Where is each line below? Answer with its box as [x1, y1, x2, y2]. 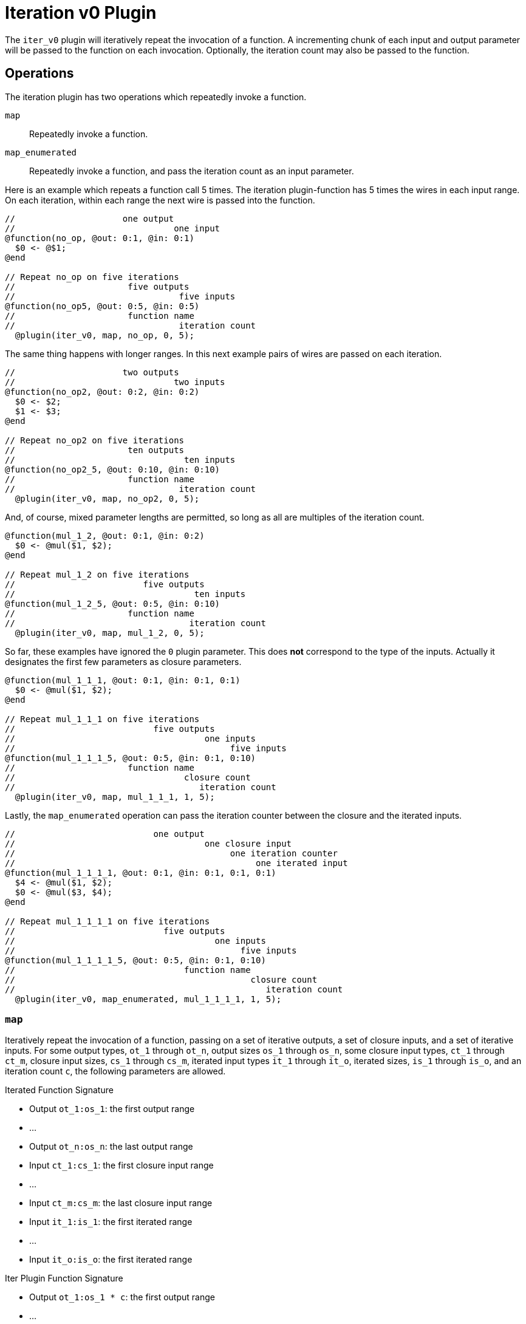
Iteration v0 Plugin [5, 2, 157, 23]
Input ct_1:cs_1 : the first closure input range [29, 1160, 214, 1171]
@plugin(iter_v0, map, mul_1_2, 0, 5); [15, 627, 205, 638]
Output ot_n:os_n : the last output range [29, 1141, 193, 1152]
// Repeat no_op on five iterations [5, 271, 179, 282]
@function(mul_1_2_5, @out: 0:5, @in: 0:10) [5, 598, 220, 609]
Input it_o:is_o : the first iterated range [29, 1254, 193, 1265]
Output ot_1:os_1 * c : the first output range [29, 1292, 215, 1303]
